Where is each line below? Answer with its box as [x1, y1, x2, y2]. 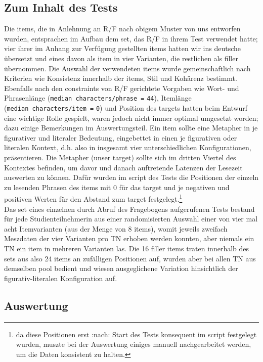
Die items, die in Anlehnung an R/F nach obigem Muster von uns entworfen [4, 23, 241, 34]
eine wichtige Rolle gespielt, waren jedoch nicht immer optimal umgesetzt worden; [4, 112, 258, 123]
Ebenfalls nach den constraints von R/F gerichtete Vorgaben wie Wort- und [4, 82, 239, 93]
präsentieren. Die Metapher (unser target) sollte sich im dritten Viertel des [4, 152, 236, 163]
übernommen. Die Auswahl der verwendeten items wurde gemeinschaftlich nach [4, 63, 251, 73]
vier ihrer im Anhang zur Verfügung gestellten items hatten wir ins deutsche [4, 43, 241, 54]
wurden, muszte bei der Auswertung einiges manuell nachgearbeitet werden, [16, 339, 251, 349]
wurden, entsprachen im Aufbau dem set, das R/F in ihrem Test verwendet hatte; [4, 33, 258, 43]
